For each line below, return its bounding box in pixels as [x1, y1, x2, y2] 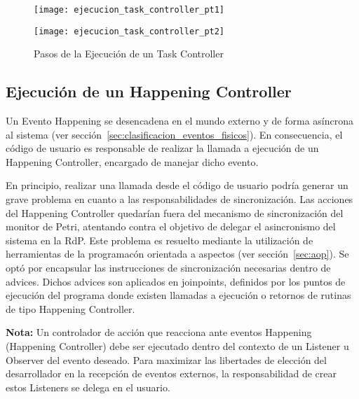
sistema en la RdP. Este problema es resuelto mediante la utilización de [6, 232, 313, 247]
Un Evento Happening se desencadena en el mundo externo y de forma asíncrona [6, 113, 353, 128]
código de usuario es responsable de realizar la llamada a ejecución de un [6, 141, 319, 155]
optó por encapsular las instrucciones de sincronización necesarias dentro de [6, 260, 331, 275]
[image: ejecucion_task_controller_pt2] [34, 26, 225, 36]
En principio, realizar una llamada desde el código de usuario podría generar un [6, 178, 348, 192]
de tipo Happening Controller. [6, 301, 135, 316]
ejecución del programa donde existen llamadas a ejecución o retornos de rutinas [6, 288, 351, 302]
